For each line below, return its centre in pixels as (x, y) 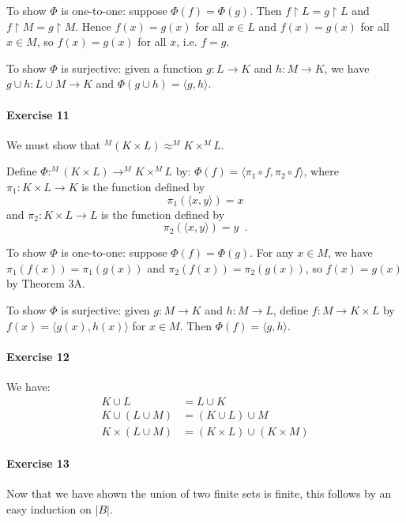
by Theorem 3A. (46, 283)
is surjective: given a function (132, 68)
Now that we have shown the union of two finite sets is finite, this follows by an (199, 493)
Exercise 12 (38, 356)
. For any (272, 252)
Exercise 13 (38, 463)
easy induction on (49, 508)
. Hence (93, 26)
